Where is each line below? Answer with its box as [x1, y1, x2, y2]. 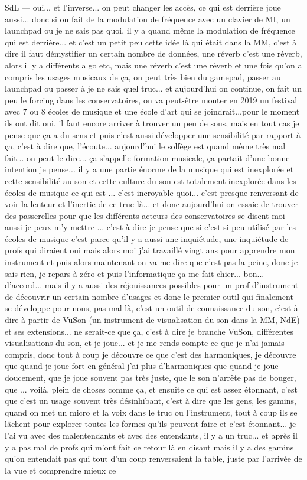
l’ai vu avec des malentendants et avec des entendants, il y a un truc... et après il [5, 429, 298, 441]
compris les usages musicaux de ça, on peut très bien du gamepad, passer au [5, 70, 281, 83]
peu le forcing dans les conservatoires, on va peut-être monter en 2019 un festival [5, 93, 298, 106]
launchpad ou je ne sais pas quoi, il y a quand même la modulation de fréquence [5, 24, 295, 37]
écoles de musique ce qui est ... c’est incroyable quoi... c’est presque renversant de [5, 186, 299, 198]
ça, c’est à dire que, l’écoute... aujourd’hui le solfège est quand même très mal [5, 140, 286, 152]
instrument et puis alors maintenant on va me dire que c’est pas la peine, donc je [5, 256, 298, 268]
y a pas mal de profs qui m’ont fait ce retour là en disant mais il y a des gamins [5, 440, 294, 453]
